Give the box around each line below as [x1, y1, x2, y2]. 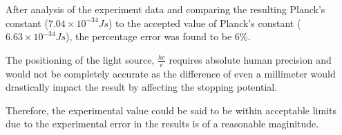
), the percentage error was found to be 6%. [66, 29, 251, 44]
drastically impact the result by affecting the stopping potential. [6, 80, 278, 94]
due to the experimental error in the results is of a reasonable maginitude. [6, 116, 319, 131]
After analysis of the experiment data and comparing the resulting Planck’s [6, 2, 325, 16]
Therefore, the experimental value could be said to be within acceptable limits [6, 102, 336, 117]
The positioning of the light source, [6, 52, 155, 66]
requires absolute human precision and [169, 52, 332, 66]
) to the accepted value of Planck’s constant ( [108, 15, 301, 30]
